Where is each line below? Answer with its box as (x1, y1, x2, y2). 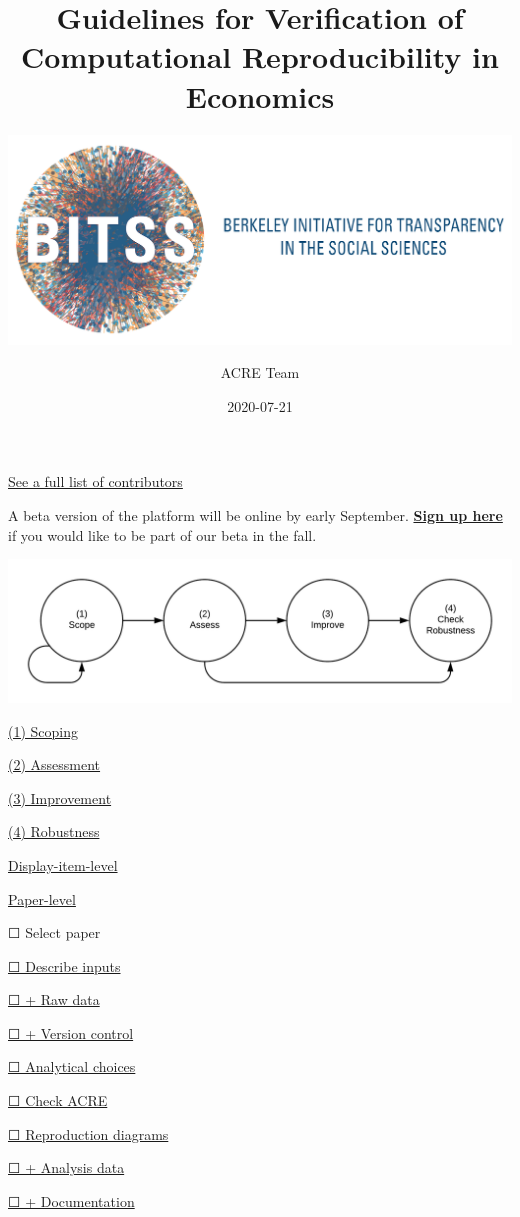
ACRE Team (220, 362, 300, 383)
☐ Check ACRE (8, 1090, 108, 1111)
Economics (185, 75, 335, 116)
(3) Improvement (8, 787, 112, 808)
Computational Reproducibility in (21, 36, 499, 77)
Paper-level (8, 888, 76, 909)
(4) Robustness (8, 821, 100, 842)
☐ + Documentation (8, 1190, 135, 1211)
